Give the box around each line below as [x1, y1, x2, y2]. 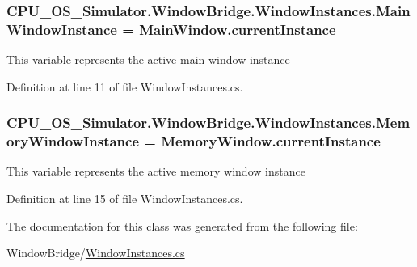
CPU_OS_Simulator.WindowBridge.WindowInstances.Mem [6, 112, 411, 133]
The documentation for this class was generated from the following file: [6, 217, 358, 234]
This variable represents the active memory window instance [6, 163, 305, 180]
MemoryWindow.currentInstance [161, 131, 381, 151]
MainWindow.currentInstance [139, 19, 336, 39]
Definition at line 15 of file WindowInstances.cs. [6, 190, 243, 207]
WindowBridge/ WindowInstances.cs [6, 244, 185, 261]
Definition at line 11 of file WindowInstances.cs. [6, 78, 243, 95]
